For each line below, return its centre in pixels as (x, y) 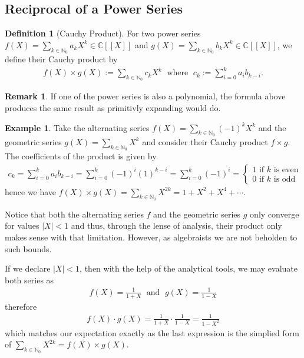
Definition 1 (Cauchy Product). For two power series (103, 33)
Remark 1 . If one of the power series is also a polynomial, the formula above (145, 96)
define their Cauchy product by (61, 59)
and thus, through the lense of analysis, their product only (176, 225)
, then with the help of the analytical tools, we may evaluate (189, 268)
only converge (275, 214)
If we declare (28, 268)
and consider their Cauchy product (205, 141)
